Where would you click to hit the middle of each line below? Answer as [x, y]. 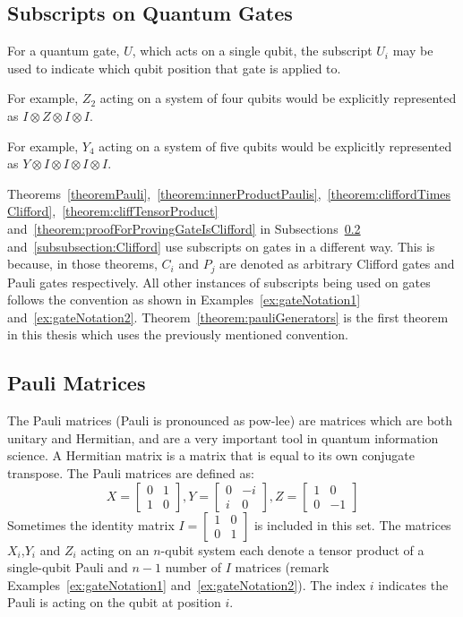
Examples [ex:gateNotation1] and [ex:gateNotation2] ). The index [187, 584]
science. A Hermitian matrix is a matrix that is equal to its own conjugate [211, 455]
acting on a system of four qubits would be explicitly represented [278, 98]
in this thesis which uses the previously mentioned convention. [178, 334]
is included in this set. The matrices [352, 524]
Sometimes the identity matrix [91, 524]
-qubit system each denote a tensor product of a [292, 549]
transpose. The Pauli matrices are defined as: [131, 472]
